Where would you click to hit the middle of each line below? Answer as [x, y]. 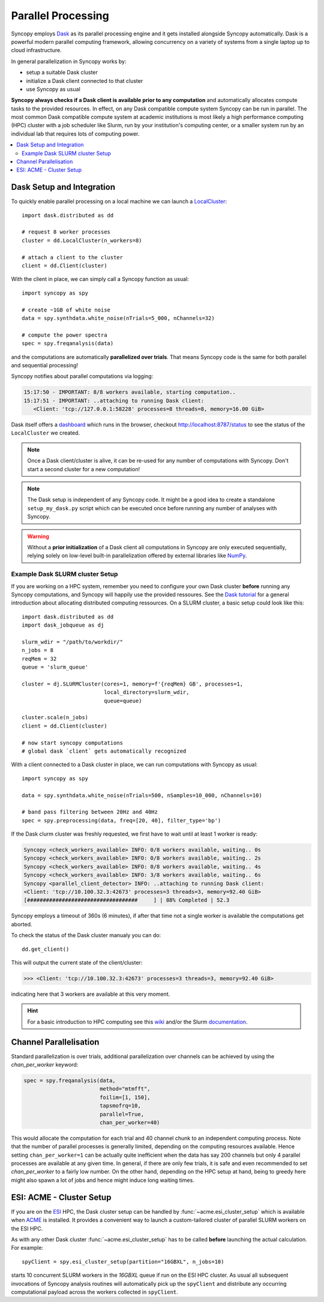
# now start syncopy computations [72, 743]
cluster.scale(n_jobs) [55, 718]
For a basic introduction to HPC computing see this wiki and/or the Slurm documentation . [137, 1022]
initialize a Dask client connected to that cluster [85, 80]
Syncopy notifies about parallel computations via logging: [82, 376]
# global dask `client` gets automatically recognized [104, 751]
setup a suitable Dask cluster [62, 73]
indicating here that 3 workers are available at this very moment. [91, 994]
